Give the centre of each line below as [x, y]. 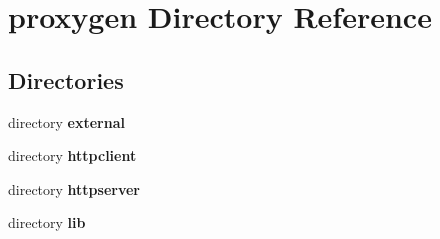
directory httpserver [74, 188]
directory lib [47, 222]
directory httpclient [72, 155]
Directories [66, 79]
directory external [66, 121]
